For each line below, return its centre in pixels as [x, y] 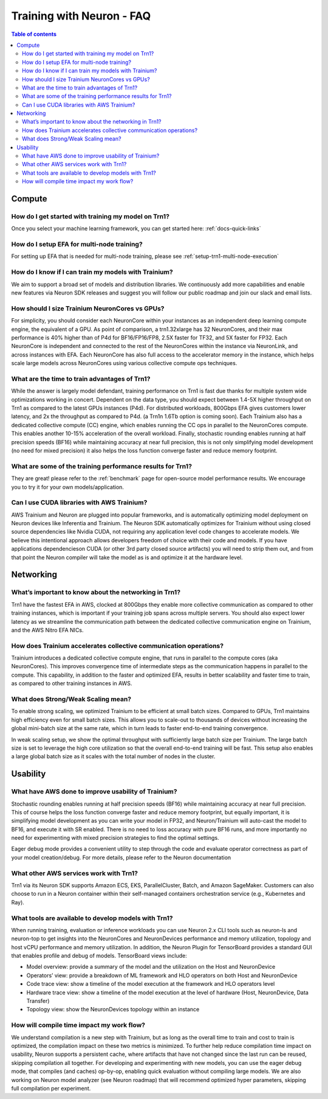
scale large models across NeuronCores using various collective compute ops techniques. [124, 363]
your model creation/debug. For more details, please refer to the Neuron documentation [121, 857]
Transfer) [38, 1001]
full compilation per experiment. [51, 1088]
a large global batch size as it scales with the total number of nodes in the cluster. [113, 756]
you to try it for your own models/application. [68, 487]
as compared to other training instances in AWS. [72, 683]
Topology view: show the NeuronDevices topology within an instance [113, 1010]
